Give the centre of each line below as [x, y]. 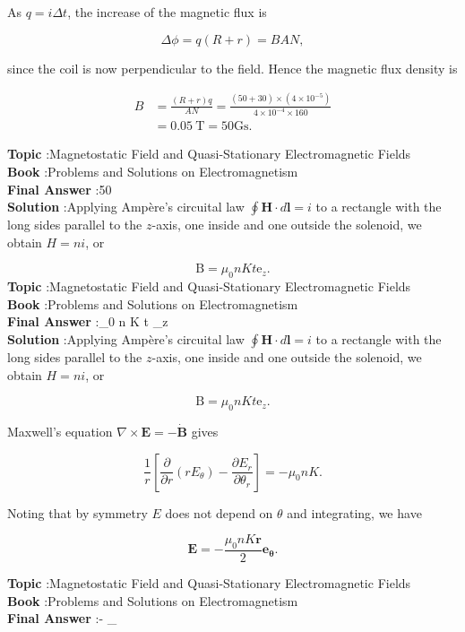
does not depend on [219, 512]
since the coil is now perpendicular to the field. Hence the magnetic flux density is [232, 68]
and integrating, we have [354, 512]
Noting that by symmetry [77, 512]
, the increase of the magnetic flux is [167, 12]
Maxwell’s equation [60, 431]
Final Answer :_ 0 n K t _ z [88, 321]
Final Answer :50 [60, 189]
